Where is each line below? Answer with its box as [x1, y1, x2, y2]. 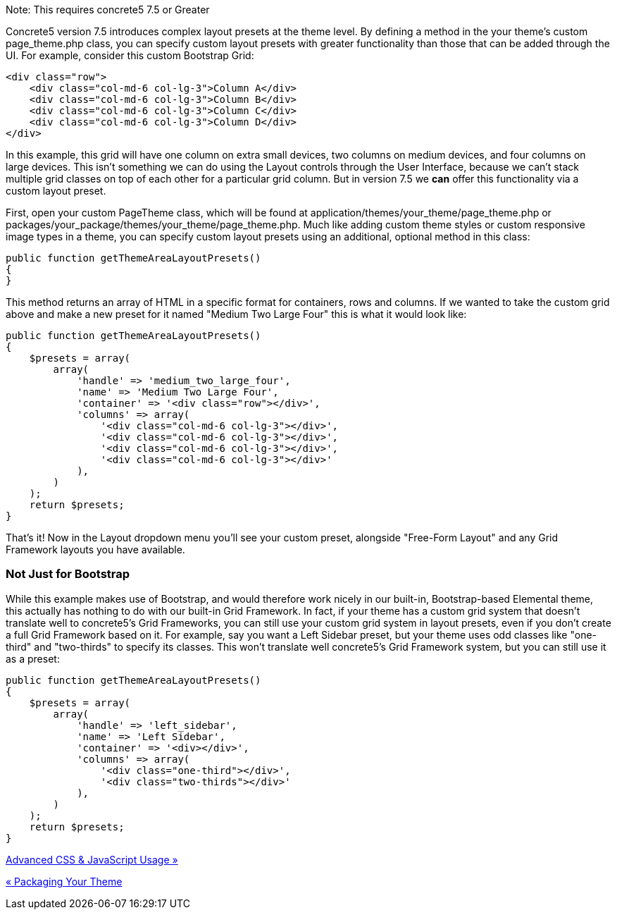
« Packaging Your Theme [6, 875, 123, 888]
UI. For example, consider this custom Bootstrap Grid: [6, 49, 254, 61]
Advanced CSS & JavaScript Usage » [6, 853, 178, 866]
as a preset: [6, 652, 60, 665]
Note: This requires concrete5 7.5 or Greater [6, 4, 210, 16]
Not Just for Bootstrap [6, 567, 130, 582]
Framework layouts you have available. [6, 544, 185, 555]
